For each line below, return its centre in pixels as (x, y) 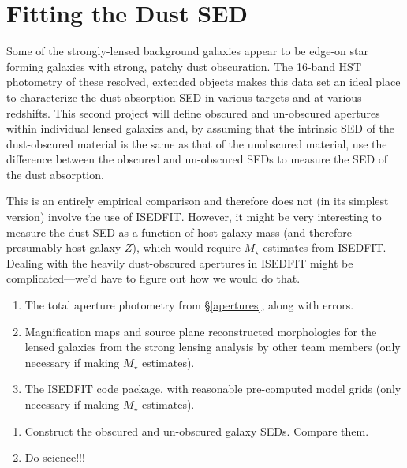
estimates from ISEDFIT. (325, 247)
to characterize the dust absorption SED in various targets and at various (184, 97)
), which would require (186, 247)
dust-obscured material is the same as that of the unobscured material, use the (197, 143)
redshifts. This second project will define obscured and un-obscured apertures (193, 112)
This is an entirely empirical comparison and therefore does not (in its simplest (198, 201)
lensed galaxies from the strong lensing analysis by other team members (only (213, 347)
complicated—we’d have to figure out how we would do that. (153, 278)
